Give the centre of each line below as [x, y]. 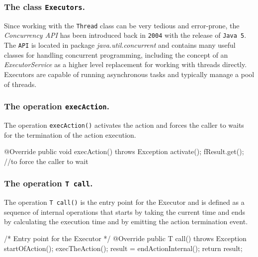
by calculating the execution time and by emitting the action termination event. [126, 221]
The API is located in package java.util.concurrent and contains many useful [120, 45]
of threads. [20, 84]
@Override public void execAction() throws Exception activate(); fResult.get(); [124, 151]
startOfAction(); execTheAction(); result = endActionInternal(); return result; [123, 248]
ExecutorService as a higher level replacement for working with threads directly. [126, 64]
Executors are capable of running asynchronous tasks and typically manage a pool [129, 74]
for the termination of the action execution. [70, 134]
